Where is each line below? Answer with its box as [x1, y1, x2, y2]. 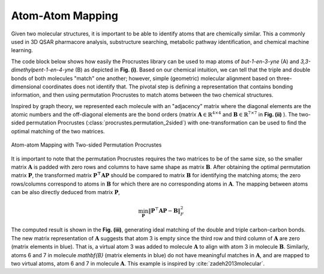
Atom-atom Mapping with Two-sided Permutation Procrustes [11, 141, 162, 148]
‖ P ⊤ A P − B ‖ [148, 206, 181, 215]
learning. [11, 47, 33, 54]
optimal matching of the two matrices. [11, 127, 105, 135]
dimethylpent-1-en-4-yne [11, 66, 74, 73]
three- [276, 75, 292, 82]
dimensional [11, 83, 41, 90]
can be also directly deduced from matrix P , [11, 189, 120, 196]
